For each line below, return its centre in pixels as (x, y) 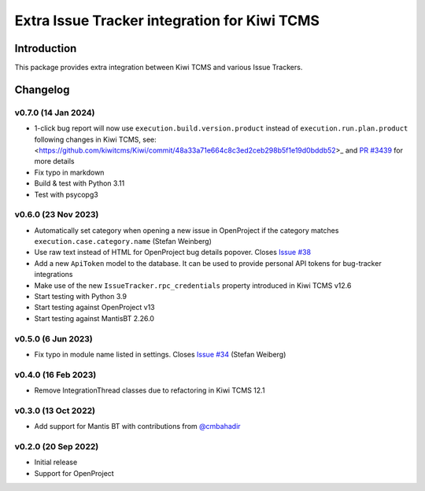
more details (54, 161)
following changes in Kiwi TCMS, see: (95, 139)
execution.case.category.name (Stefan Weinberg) (123, 242)
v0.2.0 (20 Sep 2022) (57, 447)
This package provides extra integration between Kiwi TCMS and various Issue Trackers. (159, 68)
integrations (54, 275)
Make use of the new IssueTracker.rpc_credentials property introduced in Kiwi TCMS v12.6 (193, 285)
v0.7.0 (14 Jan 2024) (55, 113)
